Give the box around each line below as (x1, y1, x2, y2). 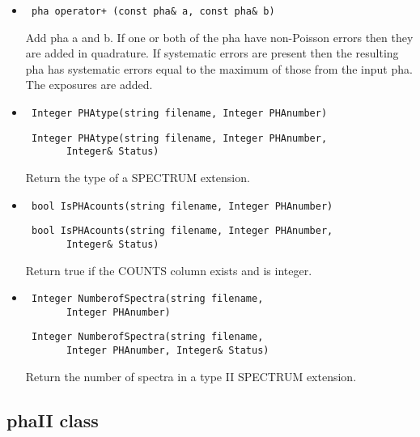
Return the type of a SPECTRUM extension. (25, 169, 250, 185)
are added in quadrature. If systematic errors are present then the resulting (25, 45, 399, 62)
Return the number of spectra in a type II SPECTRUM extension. (25, 367, 357, 384)
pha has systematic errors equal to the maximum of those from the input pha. (25, 60, 413, 77)
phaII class (6, 407, 99, 432)
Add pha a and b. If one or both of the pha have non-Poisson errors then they (25, 28, 414, 45)
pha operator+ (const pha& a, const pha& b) (31, 6, 275, 17)
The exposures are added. (25, 76, 153, 93)
